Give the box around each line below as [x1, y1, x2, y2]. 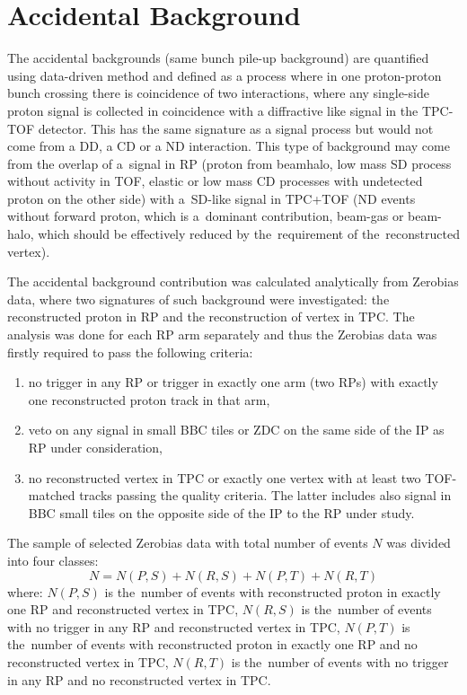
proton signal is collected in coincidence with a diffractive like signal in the [7, 101, 419, 119]
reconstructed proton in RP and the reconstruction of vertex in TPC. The [7, 307, 415, 326]
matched [28, 486, 75, 505]
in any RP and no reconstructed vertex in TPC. [7, 670, 271, 689]
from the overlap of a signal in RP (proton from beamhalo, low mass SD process [7, 154, 452, 172]
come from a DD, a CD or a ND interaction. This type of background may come [7, 136, 450, 155]
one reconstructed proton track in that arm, [28, 390, 270, 409]
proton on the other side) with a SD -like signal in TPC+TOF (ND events [7, 189, 416, 207]
